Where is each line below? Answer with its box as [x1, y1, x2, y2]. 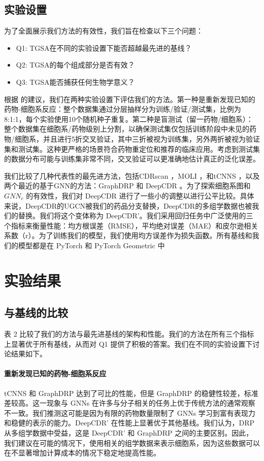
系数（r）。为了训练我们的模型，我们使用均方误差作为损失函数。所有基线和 [4, 230, 252, 241]
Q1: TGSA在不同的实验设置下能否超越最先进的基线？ [16, 42, 192, 53]
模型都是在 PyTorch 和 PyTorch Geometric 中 [18, 240, 165, 250]
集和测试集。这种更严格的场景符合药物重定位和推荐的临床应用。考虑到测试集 [4, 143, 260, 154]
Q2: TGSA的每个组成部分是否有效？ [16, 59, 135, 70]
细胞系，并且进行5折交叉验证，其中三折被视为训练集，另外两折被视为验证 [14, 133, 260, 144]
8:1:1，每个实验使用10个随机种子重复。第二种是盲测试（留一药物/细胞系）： [4, 113, 253, 124]
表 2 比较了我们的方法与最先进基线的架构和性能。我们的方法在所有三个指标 [4, 328, 254, 339]
